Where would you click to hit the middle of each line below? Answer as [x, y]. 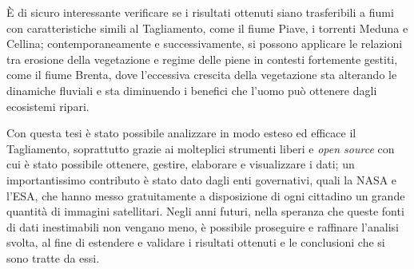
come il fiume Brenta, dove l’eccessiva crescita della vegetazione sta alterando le [202, 75]
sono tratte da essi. [53, 257]
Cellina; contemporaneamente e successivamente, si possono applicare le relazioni [205, 44]
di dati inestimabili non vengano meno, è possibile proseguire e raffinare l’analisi [203, 226]
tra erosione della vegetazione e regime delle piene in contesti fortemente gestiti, [202, 59]
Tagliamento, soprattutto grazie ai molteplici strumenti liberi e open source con [201, 148]
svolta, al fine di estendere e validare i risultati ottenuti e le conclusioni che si [196, 242]
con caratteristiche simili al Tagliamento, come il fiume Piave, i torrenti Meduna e [207, 28]
